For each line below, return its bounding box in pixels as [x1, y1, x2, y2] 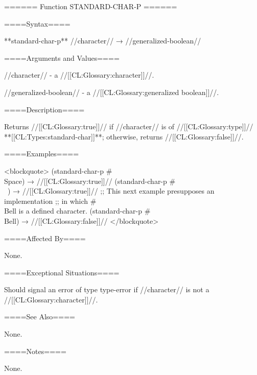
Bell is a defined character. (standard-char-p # [4, 205, 151, 216]
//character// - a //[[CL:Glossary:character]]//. [4, 69, 154, 80]
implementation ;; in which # [4, 195, 97, 206]
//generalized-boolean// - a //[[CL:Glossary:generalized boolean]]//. [4, 86, 219, 97]
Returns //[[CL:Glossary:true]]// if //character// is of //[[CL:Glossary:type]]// [4, 121, 253, 132]
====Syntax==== [4, 18, 71, 29]
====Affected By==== [4, 232, 86, 243]
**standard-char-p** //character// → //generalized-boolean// [4, 35, 201, 46]
